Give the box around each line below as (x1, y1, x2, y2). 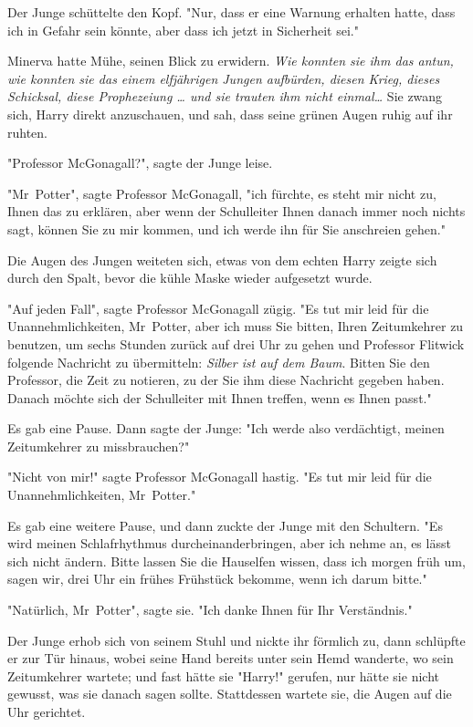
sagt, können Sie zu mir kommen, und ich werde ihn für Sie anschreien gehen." (7, 219, 446, 238)
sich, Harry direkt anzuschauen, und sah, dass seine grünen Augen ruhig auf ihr (7, 104, 453, 123)
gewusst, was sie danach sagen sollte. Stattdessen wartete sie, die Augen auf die (7, 684, 452, 703)
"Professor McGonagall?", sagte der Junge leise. (7, 153, 273, 172)
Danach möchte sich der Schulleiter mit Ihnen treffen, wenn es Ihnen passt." (7, 388, 432, 407)
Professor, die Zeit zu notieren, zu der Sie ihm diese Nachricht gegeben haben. (7, 370, 445, 389)
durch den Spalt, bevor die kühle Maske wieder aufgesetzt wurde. (7, 268, 373, 287)
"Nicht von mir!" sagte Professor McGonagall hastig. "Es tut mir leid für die (7, 467, 432, 486)
